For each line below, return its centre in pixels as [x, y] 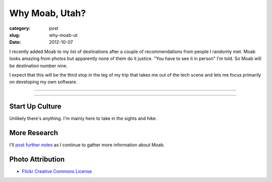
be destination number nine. [39, 66]
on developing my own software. [43, 82]
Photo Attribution [37, 159]
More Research [34, 133]
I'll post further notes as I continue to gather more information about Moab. [87, 145]
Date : [15, 42]
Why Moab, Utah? [48, 13]
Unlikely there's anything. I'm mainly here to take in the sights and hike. [83, 118]
